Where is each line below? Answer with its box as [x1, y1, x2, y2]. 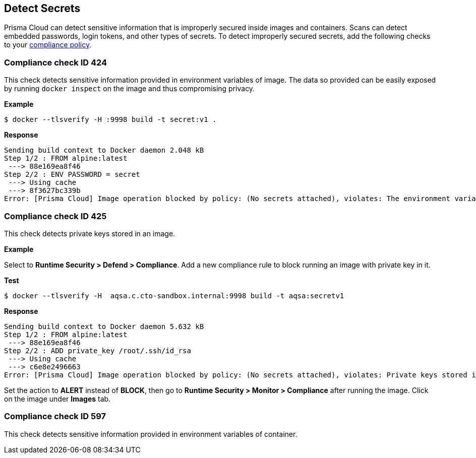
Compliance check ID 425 [4, 211, 107, 221]
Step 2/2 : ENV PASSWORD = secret [4, 170, 140, 179]
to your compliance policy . [4, 40, 92, 49]
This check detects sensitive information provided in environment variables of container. [4, 429, 297, 438]
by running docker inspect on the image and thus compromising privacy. [4, 84, 255, 93]
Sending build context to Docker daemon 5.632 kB [4, 322, 204, 331]
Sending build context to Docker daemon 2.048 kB [4, 146, 204, 155]
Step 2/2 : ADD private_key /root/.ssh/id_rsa [4, 346, 191, 355]
